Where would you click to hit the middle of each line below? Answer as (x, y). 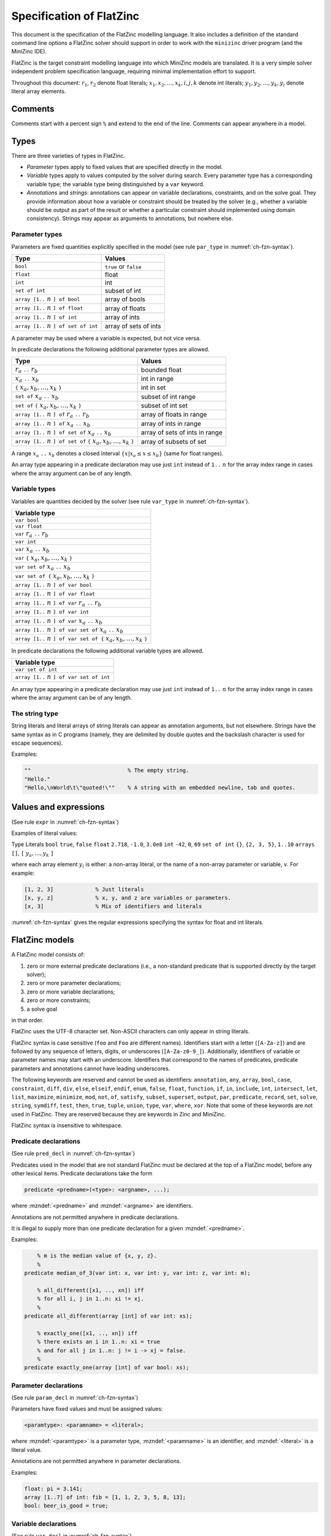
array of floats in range (174, 415)
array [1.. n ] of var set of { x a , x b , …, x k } (81, 639)
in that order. (28, 1020)
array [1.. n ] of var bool (53, 585)
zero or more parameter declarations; (74, 983)
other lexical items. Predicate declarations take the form (82, 1174)
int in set (154, 388)
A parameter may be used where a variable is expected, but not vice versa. (106, 338)
